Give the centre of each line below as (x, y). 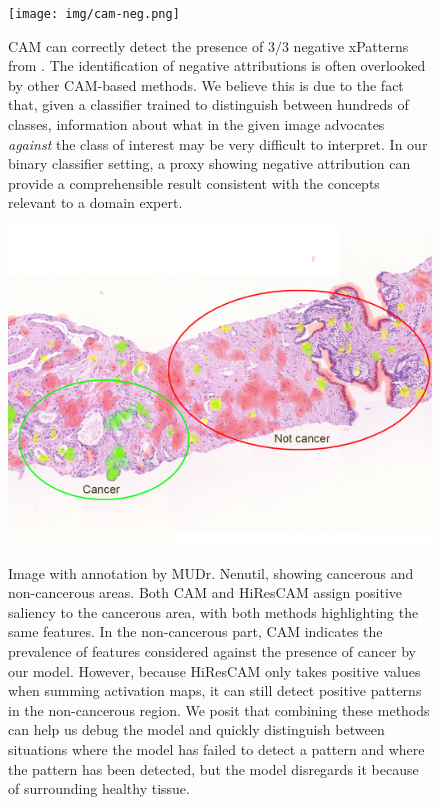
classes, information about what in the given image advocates (196, 124)
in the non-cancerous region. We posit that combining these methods (219, 709)
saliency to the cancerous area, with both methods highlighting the (213, 611)
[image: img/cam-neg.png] (94, 14)
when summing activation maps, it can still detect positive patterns (215, 690)
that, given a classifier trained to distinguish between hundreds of (208, 104)
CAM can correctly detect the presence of (136, 45)
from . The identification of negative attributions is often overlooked (217, 65)
